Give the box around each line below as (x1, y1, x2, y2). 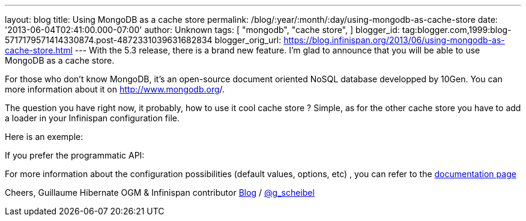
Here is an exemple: (5, 132, 83, 142)
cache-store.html (5, 45, 73, 55)
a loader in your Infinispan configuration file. (5, 113, 180, 123)
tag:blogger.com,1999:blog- (402, 25, 512, 35)
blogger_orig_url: (214, 35, 282, 45)
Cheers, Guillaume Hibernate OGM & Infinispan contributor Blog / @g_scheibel (5, 187, 315, 198)
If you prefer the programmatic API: (5, 150, 145, 160)
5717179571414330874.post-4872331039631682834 (5, 35, 213, 45)
